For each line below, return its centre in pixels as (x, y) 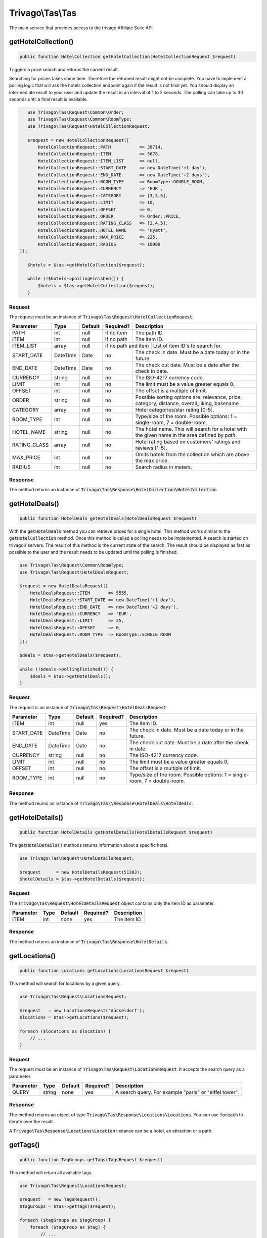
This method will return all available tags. (51, 1172)
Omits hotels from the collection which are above (192, 455)
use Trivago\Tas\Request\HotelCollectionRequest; (89, 126)
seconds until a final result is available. (48, 100)
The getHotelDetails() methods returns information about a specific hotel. (89, 845)
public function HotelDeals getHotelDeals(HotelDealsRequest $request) (108, 518)
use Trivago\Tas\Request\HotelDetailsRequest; (77, 858)
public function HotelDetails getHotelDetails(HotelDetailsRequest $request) (116, 832)
